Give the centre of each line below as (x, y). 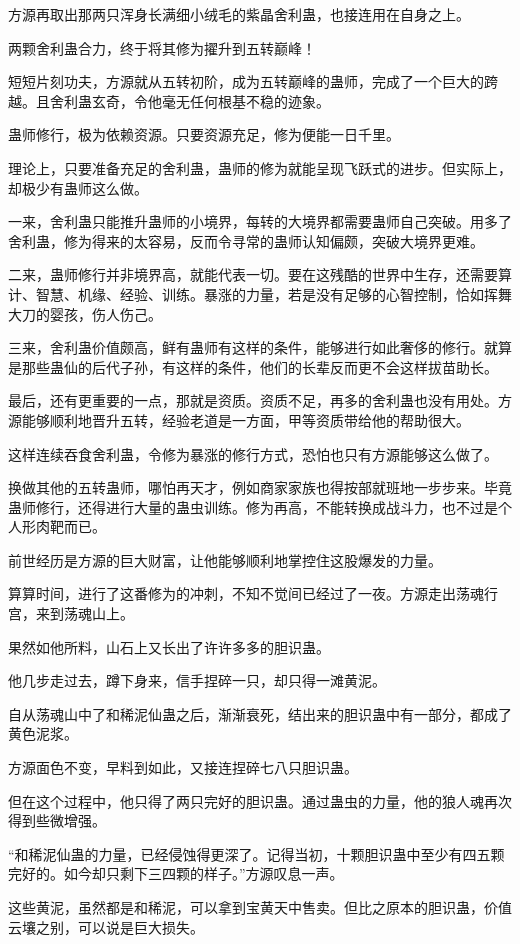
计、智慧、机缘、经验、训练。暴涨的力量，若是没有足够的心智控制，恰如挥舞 (260, 293)
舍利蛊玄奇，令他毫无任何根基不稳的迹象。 (189, 100)
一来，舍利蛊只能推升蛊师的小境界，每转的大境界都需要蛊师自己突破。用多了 (260, 221)
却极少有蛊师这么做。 (78, 187)
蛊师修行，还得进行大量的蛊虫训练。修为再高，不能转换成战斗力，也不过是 (253, 506)
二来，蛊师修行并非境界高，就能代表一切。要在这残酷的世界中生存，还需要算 (260, 274)
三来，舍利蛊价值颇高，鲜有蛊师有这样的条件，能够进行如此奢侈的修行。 (246, 347)
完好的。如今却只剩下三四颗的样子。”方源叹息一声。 (176, 873)
